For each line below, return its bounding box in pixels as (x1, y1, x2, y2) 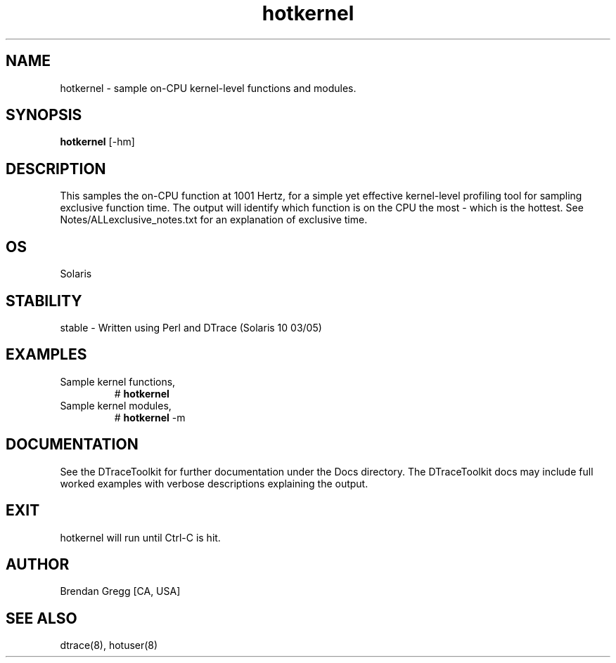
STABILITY (6, 291, 82, 310)
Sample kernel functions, (60, 375, 176, 388)
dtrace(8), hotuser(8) (60, 639, 158, 652)
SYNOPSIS (6, 106, 82, 124)
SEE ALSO (6, 609, 77, 627)
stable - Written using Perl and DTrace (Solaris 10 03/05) (60, 321, 322, 334)
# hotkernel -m (114, 411, 186, 424)
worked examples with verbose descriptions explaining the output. (60, 477, 368, 490)
